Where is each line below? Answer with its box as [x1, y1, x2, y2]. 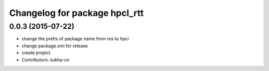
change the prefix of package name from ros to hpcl [21, 36, 129, 42]
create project [21, 50, 51, 56]
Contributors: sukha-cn [21, 57, 70, 63]
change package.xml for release [21, 43, 88, 49]
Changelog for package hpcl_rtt [9, 7, 144, 18]
